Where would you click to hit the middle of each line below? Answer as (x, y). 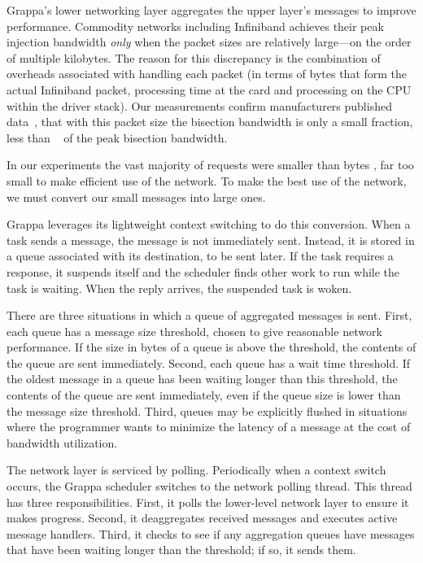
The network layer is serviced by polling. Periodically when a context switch (196, 470)
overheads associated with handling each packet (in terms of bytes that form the (207, 74)
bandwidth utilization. (62, 442)
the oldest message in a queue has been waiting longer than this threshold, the (202, 379)
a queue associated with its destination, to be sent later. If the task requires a (200, 256)
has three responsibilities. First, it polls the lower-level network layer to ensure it (208, 502)
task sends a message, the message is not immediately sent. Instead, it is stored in (211, 240)
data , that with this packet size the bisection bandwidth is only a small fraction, (210, 122)
